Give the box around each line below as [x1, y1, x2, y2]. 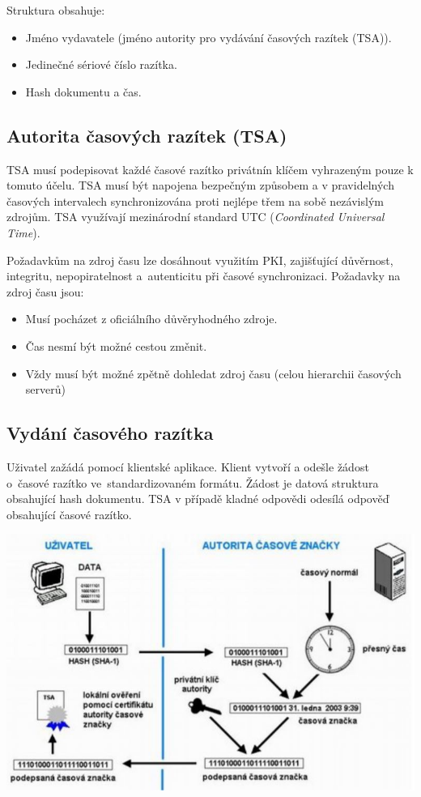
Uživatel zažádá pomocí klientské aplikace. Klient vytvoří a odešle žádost [6, 458, 369, 475]
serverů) [25, 381, 66, 398]
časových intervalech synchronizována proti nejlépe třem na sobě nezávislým [6, 192, 384, 209]
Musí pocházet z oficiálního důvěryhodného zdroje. [25, 310, 278, 327]
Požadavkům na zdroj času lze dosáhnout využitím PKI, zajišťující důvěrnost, [6, 251, 393, 268]
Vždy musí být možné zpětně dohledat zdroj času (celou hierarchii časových [25, 364, 402, 381]
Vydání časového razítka [6, 420, 214, 445]
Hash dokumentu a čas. [25, 83, 142, 100]
